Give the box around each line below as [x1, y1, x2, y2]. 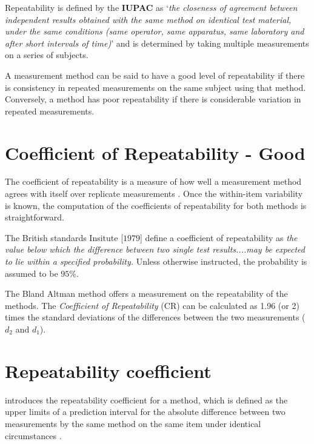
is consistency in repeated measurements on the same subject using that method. [5, 81, 306, 93]
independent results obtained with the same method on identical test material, [5, 13, 292, 25]
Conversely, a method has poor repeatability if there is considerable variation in [5, 93, 301, 105]
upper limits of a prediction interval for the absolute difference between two [5, 405, 286, 418]
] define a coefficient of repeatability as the [140, 231, 298, 244]
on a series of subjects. [5, 48, 89, 61]
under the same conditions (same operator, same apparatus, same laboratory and [5, 25, 304, 38]
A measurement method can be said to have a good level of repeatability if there [5, 68, 305, 81]
